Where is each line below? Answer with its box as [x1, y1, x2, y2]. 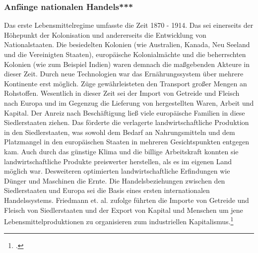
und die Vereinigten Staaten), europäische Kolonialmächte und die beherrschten [4, 49, 246, 59]
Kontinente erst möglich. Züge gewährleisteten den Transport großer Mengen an [4, 78, 247, 88]
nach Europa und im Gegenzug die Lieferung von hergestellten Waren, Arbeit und [4, 97, 254, 108]
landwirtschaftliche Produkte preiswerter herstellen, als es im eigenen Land [4, 156, 232, 166]
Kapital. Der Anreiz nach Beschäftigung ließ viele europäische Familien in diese [4, 107, 245, 118]
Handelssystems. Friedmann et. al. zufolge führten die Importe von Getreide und [4, 194, 249, 205]
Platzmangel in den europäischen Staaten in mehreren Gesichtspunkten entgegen [4, 136, 250, 147]
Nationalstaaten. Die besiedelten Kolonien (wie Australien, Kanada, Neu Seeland [4, 39, 250, 50]
